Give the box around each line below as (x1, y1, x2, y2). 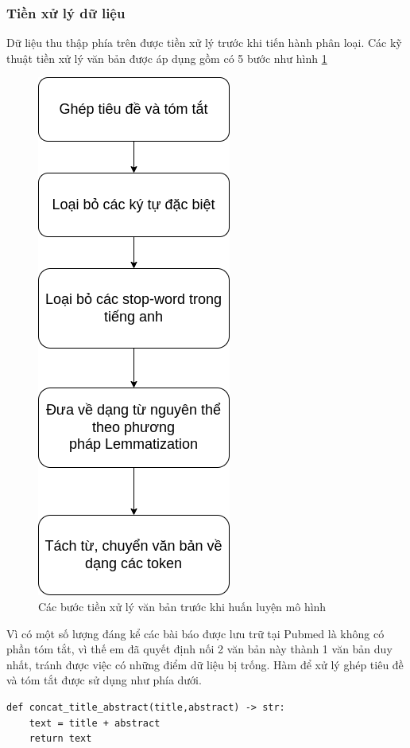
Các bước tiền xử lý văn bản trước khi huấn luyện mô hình (38, 598, 327, 614)
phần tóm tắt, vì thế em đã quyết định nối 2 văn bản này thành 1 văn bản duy (6, 641, 393, 657)
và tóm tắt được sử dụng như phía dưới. (6, 672, 202, 688)
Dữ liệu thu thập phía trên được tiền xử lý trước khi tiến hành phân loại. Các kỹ (6, 34, 402, 51)
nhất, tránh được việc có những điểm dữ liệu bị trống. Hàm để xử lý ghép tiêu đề (6, 656, 404, 672)
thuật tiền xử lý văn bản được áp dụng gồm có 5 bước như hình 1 (6, 49, 327, 66)
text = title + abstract (29, 717, 161, 729)
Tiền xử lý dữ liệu (6, 2, 126, 22)
